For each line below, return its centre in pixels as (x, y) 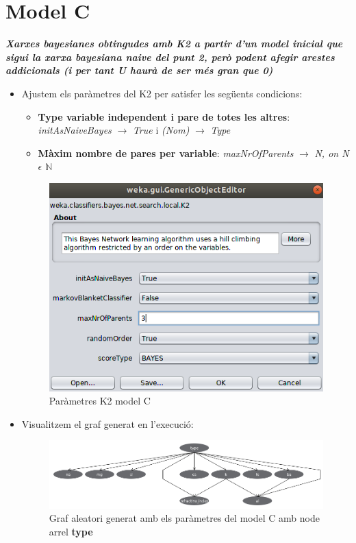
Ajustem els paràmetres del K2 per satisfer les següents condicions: (162, 93)
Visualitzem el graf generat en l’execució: (107, 423)
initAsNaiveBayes (75, 130)
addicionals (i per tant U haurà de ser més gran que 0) (139, 70)
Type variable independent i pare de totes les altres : (164, 116)
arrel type (71, 531)
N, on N (332, 153)
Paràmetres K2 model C (100, 401)
